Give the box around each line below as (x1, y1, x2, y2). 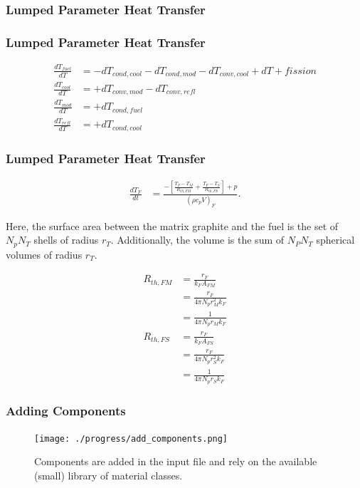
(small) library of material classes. (34, 468, 183, 482)
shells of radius (33, 232, 99, 247)
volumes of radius (6, 246, 83, 261)
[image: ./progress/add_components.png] (34, 433, 228, 444)
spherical (316, 232, 355, 247)
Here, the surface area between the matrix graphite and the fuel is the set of (6, 218, 339, 233)
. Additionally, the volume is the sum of (110, 232, 285, 247)
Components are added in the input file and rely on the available (34, 454, 317, 469)
